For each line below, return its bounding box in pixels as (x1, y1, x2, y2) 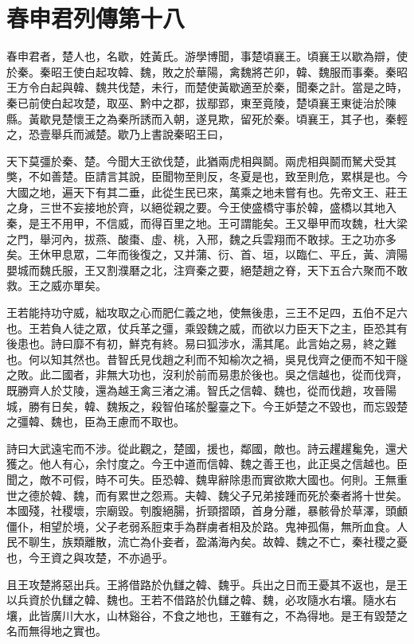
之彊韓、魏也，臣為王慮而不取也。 (6, 413, 185, 430)
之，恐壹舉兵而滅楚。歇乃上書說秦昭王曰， (6, 126, 229, 142)
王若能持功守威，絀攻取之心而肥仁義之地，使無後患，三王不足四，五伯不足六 (6, 304, 408, 321)
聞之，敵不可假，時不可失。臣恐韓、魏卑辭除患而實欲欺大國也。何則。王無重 (6, 470, 408, 487)
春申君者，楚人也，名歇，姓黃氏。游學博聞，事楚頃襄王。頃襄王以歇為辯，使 (6, 48, 408, 64)
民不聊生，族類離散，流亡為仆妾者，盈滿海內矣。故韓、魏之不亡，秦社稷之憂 (6, 533, 408, 550)
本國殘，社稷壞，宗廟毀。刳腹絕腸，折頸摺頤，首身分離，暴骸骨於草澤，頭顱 (6, 502, 408, 519)
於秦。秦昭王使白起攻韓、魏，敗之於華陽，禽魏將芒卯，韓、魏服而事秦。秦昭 (6, 63, 408, 80)
